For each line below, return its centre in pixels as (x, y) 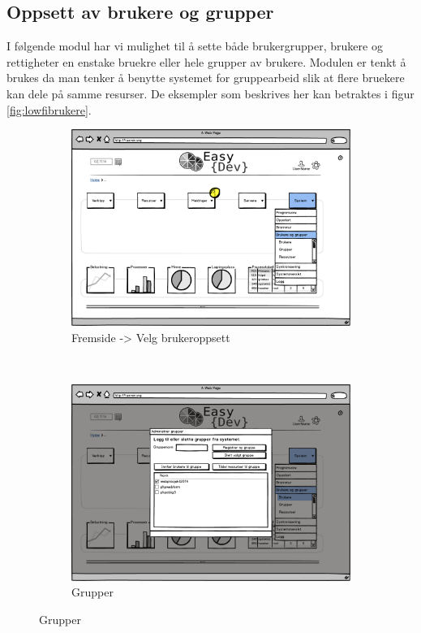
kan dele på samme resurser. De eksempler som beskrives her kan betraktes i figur (210, 93)
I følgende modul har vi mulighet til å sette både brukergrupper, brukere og (195, 46)
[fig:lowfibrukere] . (49, 109)
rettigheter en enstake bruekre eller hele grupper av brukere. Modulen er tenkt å (206, 61)
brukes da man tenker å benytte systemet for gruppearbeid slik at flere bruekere (206, 78)
